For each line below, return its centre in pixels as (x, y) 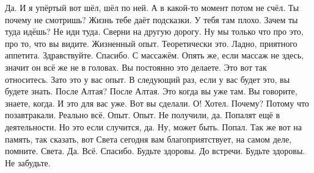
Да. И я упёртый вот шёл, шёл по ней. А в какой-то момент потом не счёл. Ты (152, 7)
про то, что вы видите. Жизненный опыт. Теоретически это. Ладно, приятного (151, 43)
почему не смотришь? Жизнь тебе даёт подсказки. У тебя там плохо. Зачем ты (152, 19)
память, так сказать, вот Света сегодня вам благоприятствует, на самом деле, (148, 139)
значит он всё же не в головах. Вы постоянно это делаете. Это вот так (136, 67)
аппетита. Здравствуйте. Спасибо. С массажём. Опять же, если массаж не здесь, (155, 55)
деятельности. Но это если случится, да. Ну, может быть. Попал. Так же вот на (153, 126)
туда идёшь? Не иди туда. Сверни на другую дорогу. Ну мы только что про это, (154, 31)
